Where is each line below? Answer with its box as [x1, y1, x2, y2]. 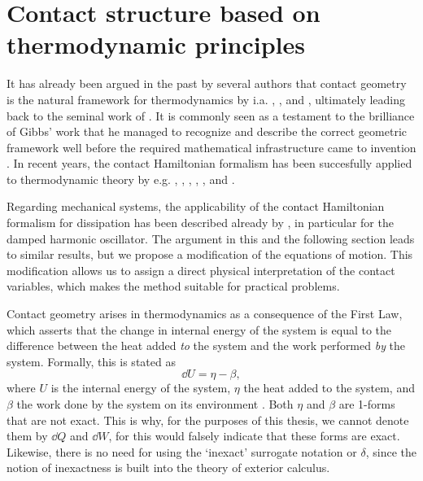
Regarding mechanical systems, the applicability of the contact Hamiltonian [7, 198, 385, 215]
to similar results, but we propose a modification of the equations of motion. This [7, 246, 413, 263]
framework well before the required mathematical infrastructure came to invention [7, 138, 416, 155]
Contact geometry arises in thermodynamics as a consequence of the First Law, [7, 305, 403, 322]
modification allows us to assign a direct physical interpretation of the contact [7, 261, 395, 278]
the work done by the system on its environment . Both [16, 396, 294, 412]
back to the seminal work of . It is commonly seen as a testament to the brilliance [7, 107, 415, 124]
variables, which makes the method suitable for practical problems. [7, 278, 340, 295]
